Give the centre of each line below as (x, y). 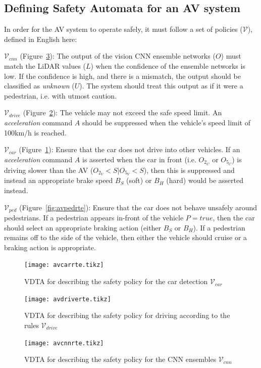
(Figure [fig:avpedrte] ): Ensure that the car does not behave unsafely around (138, 207)
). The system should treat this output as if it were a (161, 86)
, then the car (234, 218)
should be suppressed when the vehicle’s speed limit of (166, 122)
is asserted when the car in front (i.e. (139, 159)
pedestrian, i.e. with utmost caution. (61, 95)
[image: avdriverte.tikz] (68, 299)
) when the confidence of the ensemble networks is (168, 65)
